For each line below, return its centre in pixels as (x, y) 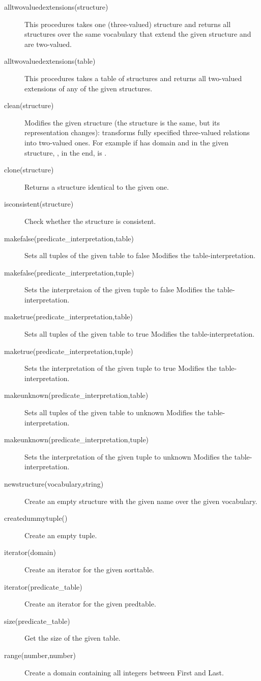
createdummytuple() (36, 518)
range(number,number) (40, 655)
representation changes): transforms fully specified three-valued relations (137, 132)
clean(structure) (29, 105)
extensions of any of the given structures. (89, 88)
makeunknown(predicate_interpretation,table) (76, 395)
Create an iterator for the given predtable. (90, 604)
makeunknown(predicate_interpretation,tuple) (77, 439)
